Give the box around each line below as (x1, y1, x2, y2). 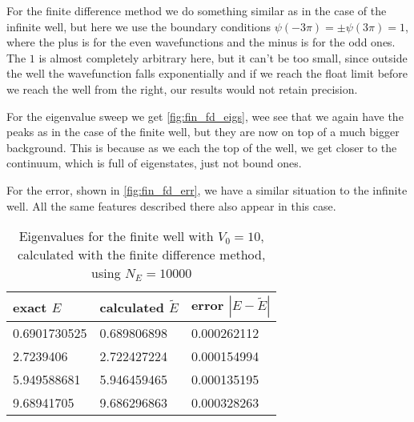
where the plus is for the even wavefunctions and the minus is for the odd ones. (6, 34, 396, 50)
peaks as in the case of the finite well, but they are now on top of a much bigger (6, 123, 400, 140)
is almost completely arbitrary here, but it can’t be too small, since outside (38, 49, 408, 66)
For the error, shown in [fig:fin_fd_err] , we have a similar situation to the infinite (6, 181, 408, 198)
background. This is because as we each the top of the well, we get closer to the (6, 139, 397, 155)
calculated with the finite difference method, (18, 245, 266, 264)
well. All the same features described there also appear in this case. (6, 197, 336, 214)
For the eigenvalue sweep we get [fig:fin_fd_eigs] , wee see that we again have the (6, 107, 404, 124)
